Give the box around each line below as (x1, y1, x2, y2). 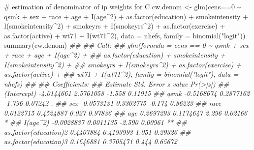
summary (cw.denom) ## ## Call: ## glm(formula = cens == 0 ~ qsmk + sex (4, 40, 249, 50)
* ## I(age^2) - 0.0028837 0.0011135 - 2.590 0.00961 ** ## (4, 117, 187, 127)
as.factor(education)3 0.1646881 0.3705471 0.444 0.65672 (4, 136, 177, 147)
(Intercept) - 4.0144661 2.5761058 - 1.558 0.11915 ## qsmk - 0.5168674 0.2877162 (4, 88, 250, 98)
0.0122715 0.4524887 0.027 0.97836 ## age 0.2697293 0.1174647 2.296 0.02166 (4, 107, 248, 118)
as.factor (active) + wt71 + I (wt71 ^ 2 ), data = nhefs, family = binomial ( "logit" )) (4, 30, 246, 40)
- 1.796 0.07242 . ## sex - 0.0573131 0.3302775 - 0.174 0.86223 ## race (4, 97, 222, 108)
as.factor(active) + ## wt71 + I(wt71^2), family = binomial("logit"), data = (4, 69, 239, 79)
